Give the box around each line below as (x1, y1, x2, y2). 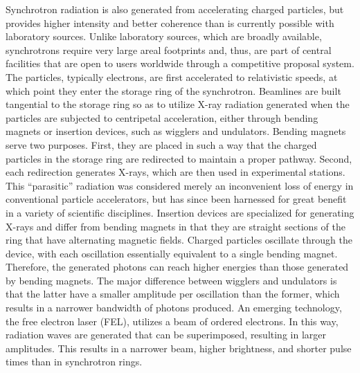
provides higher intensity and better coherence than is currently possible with (6, 15, 334, 30)
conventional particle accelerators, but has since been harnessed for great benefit (6, 192, 347, 206)
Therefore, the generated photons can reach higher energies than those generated (6, 260, 349, 274)
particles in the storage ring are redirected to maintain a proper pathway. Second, (6, 151, 352, 165)
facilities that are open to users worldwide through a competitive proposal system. (6, 56, 354, 71)
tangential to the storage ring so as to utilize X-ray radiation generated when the (6, 97, 350, 111)
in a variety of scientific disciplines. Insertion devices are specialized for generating (6, 205, 354, 219)
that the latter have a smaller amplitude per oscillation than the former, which (6, 286, 340, 301)
